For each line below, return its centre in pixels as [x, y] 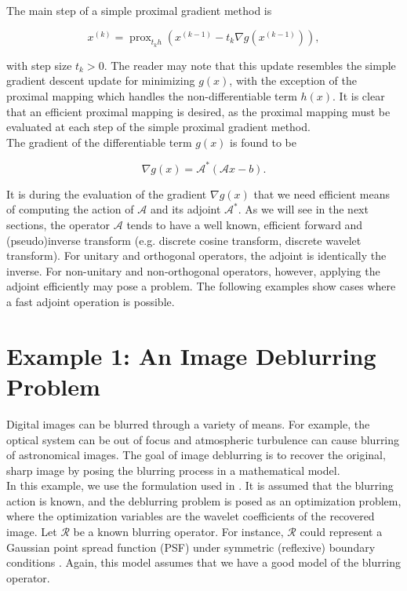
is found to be [263, 142]
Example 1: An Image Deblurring [191, 355]
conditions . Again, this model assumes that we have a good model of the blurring [203, 562]
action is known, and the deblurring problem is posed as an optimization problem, [204, 500]
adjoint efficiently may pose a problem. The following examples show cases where [201, 286]
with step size [39, 65]
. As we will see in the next [303, 209]
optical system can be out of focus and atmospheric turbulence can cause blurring [203, 439]
